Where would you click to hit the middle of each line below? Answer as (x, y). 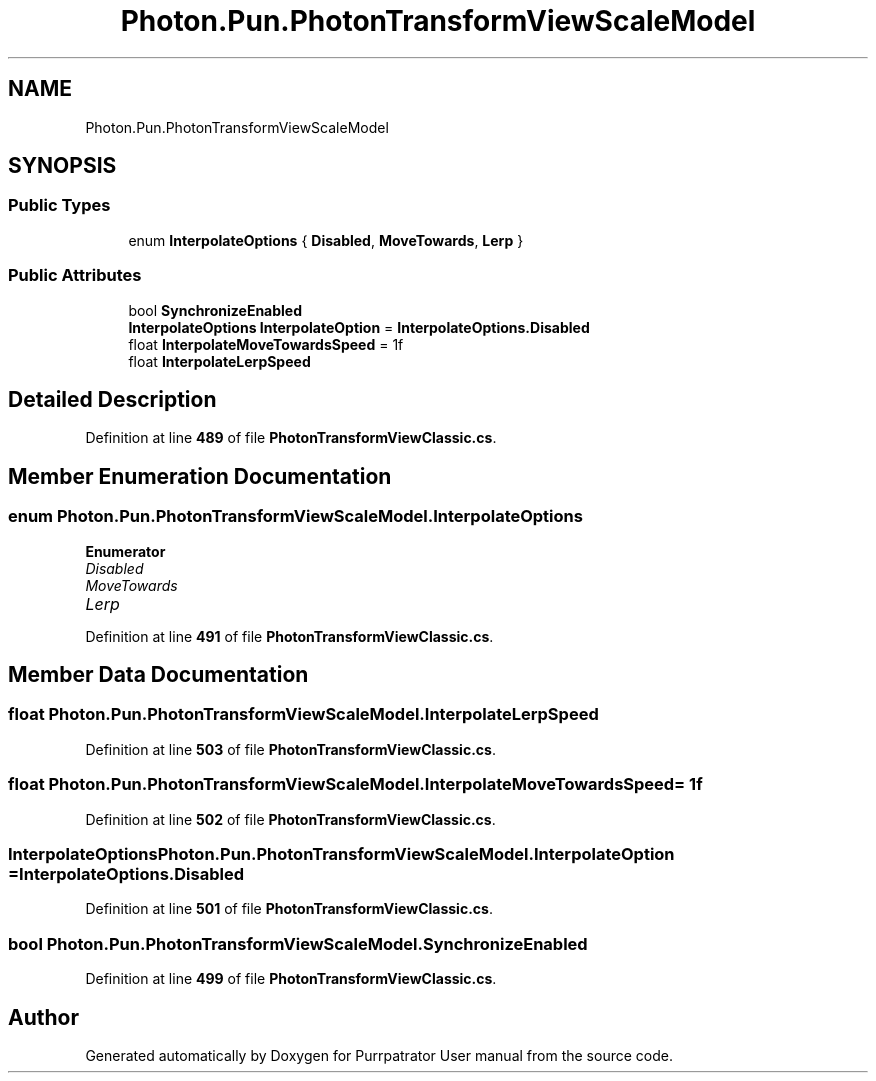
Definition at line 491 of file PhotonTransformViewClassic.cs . (289, 636)
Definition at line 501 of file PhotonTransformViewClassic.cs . (289, 909)
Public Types (59, 205)
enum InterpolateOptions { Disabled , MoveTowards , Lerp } (326, 240)
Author (43, 1017)
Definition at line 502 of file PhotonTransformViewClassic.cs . (290, 819)
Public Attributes (75, 275)
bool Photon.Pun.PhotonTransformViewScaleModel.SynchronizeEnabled (298, 943)
